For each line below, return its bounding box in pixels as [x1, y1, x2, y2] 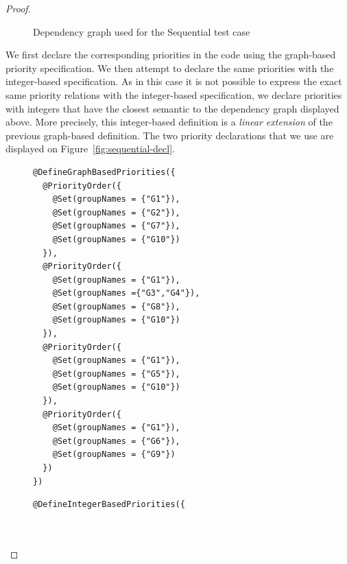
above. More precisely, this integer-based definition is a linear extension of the [5, 115, 333, 129]
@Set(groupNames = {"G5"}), [52, 368, 180, 379]
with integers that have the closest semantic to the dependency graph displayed [5, 101, 339, 115]
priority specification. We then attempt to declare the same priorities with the [5, 60, 334, 75]
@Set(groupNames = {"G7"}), [52, 221, 180, 231]
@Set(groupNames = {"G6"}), [52, 436, 180, 446]
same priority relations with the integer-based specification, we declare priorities [5, 87, 342, 102]
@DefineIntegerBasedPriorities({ [33, 500, 185, 510]
